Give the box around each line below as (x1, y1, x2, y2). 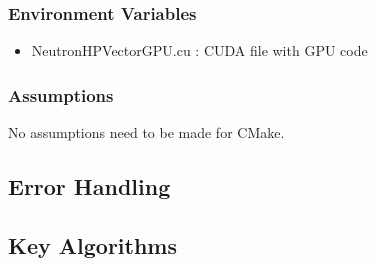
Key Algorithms (8, 229, 177, 260)
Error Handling (8, 171, 171, 202)
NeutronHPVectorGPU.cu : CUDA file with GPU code (31, 40, 368, 61)
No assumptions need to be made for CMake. (8, 122, 285, 143)
